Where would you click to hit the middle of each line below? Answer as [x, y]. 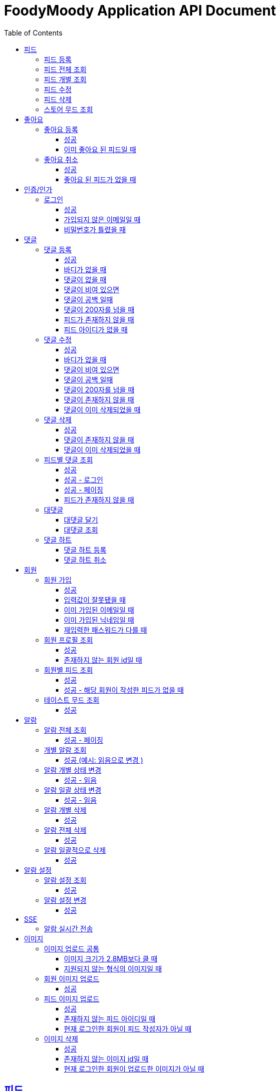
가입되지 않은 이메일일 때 [102, 219]
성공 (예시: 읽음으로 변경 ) [104, 760]
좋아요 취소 [61, 159]
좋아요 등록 [61, 129]
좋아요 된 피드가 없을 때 [100, 179]
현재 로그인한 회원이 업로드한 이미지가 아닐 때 [134, 1068]
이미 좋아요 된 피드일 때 [100, 149]
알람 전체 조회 [65, 730]
